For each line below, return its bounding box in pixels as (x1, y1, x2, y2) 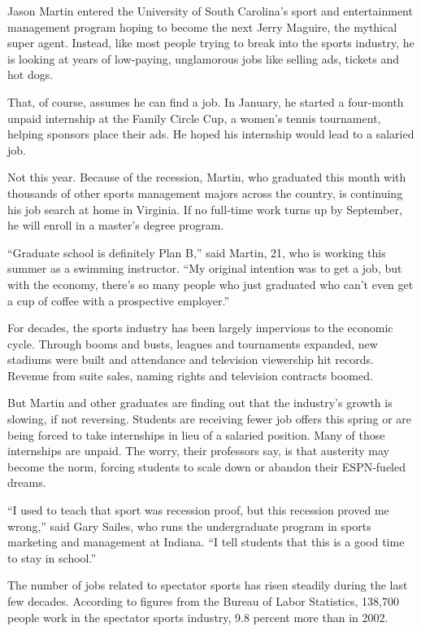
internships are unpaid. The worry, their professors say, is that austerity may (7, 442, 389, 459)
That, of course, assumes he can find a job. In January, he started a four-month (7, 93, 404, 110)
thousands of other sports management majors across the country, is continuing (7, 184, 403, 201)
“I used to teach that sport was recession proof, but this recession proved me (7, 502, 389, 519)
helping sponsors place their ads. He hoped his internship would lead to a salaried (7, 125, 414, 142)
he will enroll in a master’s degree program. (7, 217, 224, 234)
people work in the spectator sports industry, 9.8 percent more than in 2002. (7, 608, 388, 625)
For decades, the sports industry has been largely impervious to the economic (7, 319, 393, 336)
